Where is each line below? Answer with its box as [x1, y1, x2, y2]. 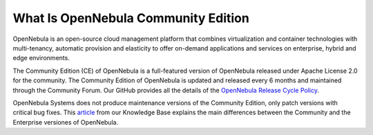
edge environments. [12, 54, 70, 62]
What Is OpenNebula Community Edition [12, 10, 250, 26]
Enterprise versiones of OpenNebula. [12, 118, 119, 126]
